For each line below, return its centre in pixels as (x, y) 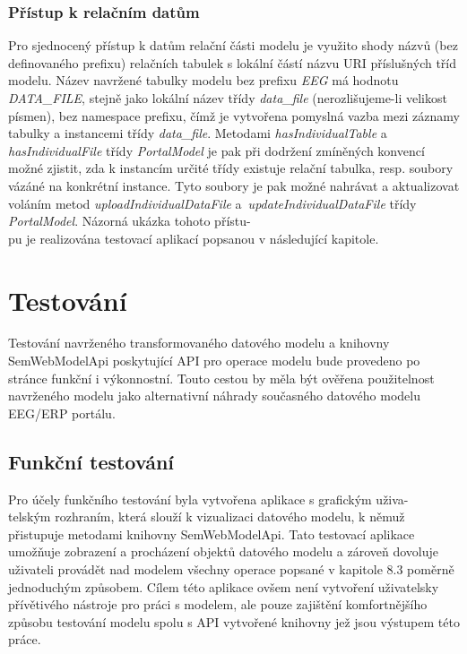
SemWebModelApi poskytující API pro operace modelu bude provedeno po (214, 361)
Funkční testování (91, 461)
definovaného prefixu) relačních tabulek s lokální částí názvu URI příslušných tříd (233, 62)
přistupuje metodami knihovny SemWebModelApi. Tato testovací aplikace (212, 534)
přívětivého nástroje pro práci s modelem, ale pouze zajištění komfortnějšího (218, 604)
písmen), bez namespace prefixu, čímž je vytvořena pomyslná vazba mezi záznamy (234, 115)
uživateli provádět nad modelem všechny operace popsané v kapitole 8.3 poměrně (231, 569)
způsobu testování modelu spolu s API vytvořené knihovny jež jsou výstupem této (234, 621)
